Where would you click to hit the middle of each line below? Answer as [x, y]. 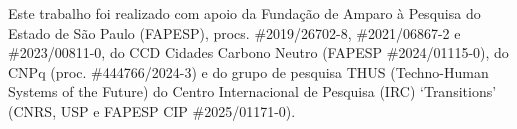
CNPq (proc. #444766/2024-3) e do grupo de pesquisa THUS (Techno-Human [248, 71]
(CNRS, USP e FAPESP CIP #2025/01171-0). [152, 110]
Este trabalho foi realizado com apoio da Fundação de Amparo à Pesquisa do [244, 13]
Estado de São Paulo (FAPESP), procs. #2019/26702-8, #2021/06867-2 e [234, 32]
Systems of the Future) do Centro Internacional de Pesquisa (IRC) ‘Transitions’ [252, 91]
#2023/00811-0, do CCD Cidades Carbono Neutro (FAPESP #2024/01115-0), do [258, 52]
